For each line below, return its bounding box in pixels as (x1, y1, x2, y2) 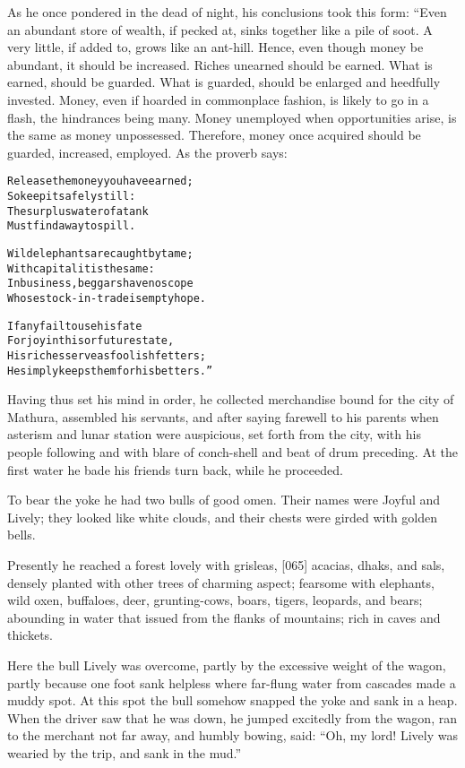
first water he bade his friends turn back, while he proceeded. (7, 460, 343, 479)
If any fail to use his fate (7, 319, 142, 332)
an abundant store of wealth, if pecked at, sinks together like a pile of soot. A (7, 20, 433, 39)
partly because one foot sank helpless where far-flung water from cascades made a (7, 673, 456, 692)
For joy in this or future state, (7, 334, 175, 348)
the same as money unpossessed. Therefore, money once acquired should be (7, 125, 421, 144)
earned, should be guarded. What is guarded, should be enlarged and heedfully (7, 73, 441, 91)
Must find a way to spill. (7, 220, 136, 233)
